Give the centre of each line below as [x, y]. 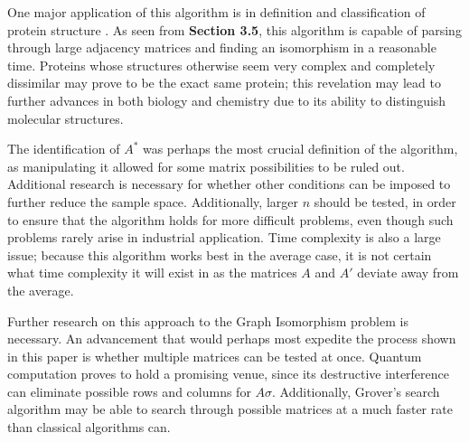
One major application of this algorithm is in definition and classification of [216, 12]
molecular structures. [66, 118]
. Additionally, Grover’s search [356, 391]
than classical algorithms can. [89, 427]
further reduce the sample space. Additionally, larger [153, 201]
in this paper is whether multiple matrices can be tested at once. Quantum [215, 356]
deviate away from [408, 273]
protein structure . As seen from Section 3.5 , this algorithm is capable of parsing [234, 29]
